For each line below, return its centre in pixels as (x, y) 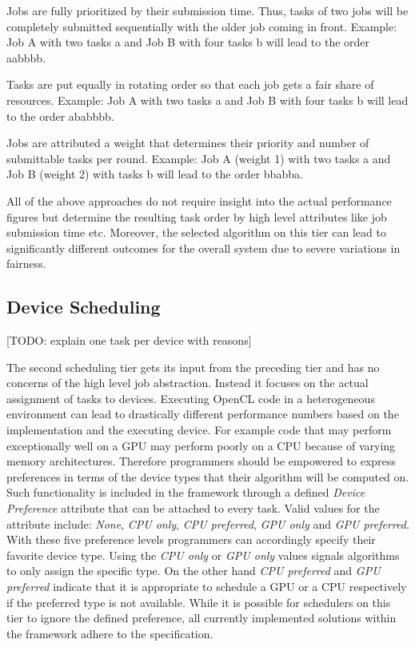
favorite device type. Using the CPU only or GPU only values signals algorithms (203, 555)
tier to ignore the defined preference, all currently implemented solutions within (202, 618)
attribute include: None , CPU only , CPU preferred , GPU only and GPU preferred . (208, 523)
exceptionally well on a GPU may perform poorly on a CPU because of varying (201, 445)
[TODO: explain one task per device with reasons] (129, 340)
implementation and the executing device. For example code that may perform (199, 430)
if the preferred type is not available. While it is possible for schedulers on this (199, 602)
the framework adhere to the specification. (110, 633)
